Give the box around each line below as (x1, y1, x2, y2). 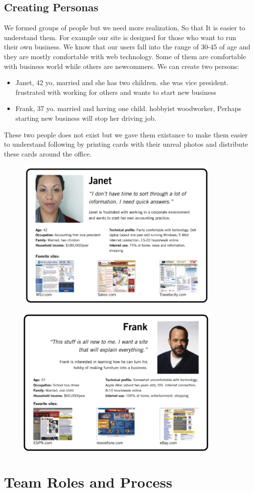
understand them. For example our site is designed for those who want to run (4, 32, 236, 42)
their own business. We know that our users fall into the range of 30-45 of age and (4, 42, 251, 52)
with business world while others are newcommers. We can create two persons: (4, 61, 239, 71)
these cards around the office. (4, 148, 92, 158)
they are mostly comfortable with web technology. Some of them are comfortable (4, 51, 246, 61)
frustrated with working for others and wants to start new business (15, 87, 216, 97)
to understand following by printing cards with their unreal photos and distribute (4, 139, 248, 149)
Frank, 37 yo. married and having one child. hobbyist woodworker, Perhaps (15, 103, 241, 113)
